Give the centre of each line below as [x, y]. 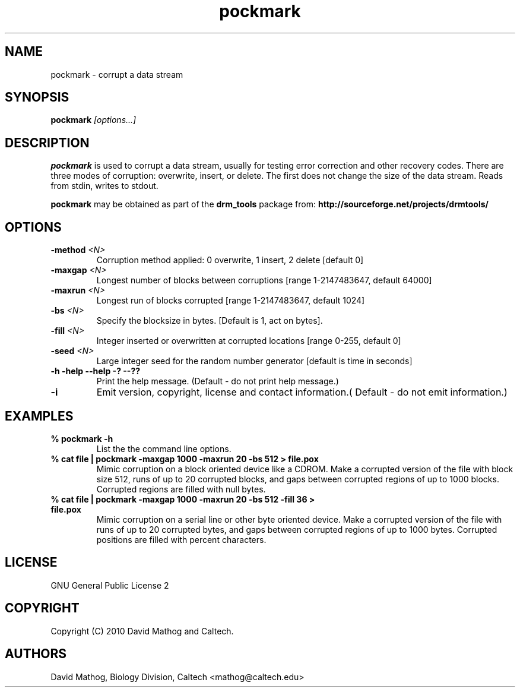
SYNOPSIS [37, 97]
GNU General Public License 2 [110, 585]
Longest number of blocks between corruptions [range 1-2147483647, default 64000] [264, 280]
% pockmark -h [82, 438]
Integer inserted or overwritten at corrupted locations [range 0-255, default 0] [249, 341]
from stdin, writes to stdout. [104, 186]
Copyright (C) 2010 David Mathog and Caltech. [142, 631]
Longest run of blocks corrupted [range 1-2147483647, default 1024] [231, 301]
